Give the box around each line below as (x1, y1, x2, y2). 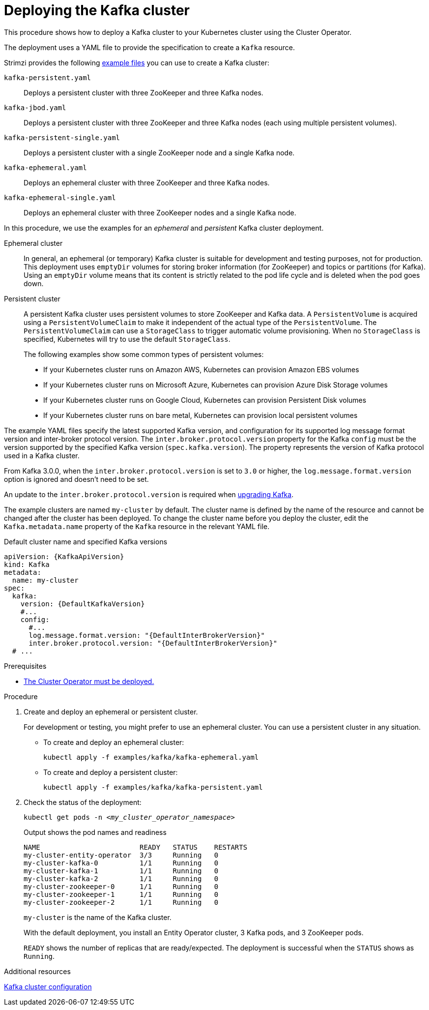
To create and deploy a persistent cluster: (43, 768, 178, 776)
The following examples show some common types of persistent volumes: (24, 350, 264, 358)
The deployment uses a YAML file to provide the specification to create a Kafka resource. (4, 43, 295, 52)
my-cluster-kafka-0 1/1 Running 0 (24, 859, 219, 867)
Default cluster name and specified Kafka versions (4, 537, 168, 546)
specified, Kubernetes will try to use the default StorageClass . (24, 334, 230, 343)
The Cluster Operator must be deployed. (24, 677, 154, 685)
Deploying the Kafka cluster (4, 2, 190, 19)
